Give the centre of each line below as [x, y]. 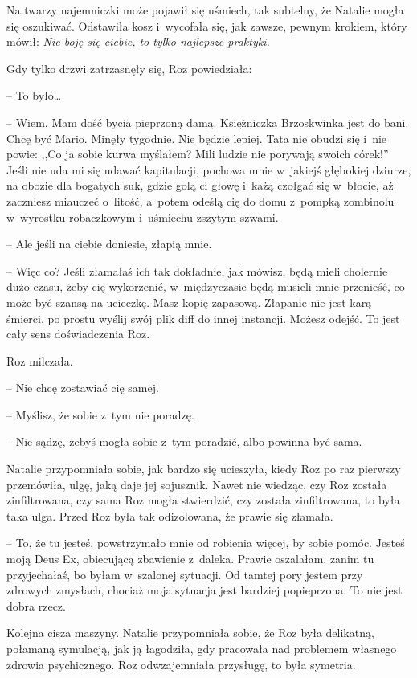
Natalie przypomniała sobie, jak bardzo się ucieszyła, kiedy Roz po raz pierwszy [204, 469]
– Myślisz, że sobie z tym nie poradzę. [100, 414]
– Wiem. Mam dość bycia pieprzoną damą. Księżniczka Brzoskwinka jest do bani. [208, 122]
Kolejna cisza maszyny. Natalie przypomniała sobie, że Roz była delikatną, [190, 633]
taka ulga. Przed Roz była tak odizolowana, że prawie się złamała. [170, 515]
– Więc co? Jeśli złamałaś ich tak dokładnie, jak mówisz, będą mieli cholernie [197, 270]
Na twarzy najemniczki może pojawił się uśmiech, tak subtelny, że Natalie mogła [205, 10]
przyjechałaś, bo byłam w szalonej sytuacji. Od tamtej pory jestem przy [185, 574]
